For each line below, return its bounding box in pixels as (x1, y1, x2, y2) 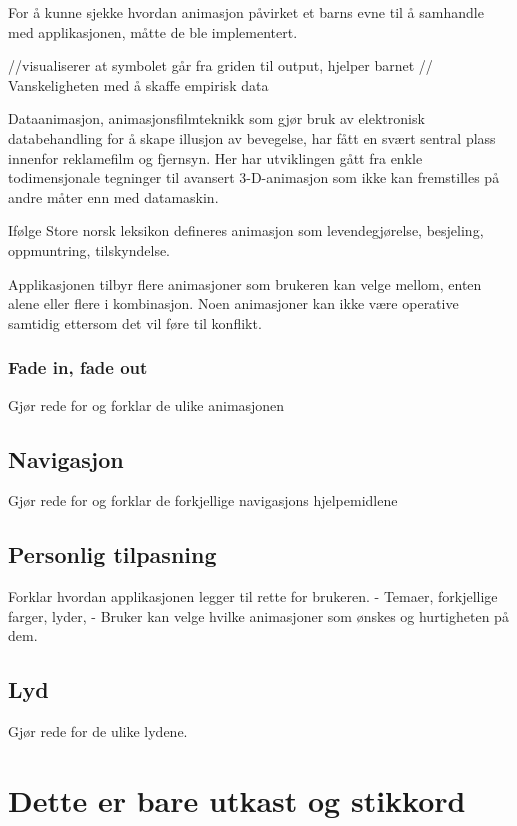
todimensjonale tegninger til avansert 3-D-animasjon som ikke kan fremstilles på (8, 167, 500, 188)
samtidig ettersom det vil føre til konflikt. (8, 312, 262, 333)
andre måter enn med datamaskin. (8, 186, 219, 207)
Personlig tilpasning (8, 539, 217, 570)
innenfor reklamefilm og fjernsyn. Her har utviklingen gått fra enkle (8, 147, 423, 168)
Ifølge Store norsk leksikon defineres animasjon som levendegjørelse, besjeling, (8, 220, 484, 241)
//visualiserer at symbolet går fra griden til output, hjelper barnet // (8, 55, 433, 76)
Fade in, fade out (8, 355, 148, 380)
